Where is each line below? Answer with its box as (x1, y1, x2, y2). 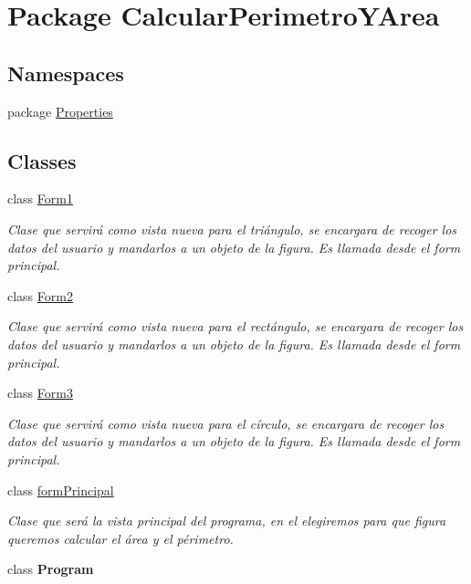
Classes (7, 146, 77, 174)
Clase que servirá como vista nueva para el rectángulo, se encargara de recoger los (7, 317, 464, 336)
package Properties (7, 101, 113, 120)
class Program (7, 559, 94, 579)
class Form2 (7, 286, 73, 305)
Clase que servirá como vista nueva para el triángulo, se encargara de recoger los (7, 219, 457, 238)
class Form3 (7, 383, 73, 402)
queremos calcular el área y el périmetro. (7, 528, 234, 547)
